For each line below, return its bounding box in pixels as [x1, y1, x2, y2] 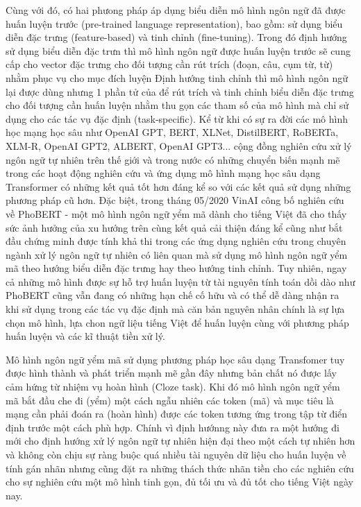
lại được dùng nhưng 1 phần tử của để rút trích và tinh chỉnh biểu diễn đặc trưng [6, 84, 354, 98]
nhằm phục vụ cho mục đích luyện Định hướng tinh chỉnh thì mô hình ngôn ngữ [6, 70, 348, 85]
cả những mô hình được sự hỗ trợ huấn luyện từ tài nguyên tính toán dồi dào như [6, 274, 355, 289]
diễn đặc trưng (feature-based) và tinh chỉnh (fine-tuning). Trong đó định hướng [6, 30, 347, 44]
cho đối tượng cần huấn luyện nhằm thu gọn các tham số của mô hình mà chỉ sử [6, 98, 349, 112]
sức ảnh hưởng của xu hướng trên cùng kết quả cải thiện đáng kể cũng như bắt [6, 220, 343, 234]
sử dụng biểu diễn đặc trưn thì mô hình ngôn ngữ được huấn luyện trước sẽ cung [6, 43, 351, 58]
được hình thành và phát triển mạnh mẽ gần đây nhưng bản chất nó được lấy [6, 366, 337, 380]
